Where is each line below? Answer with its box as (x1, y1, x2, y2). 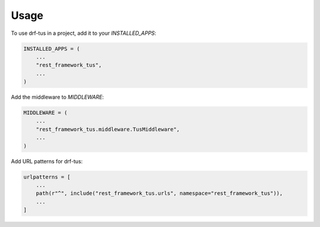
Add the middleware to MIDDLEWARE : (11, 93, 104, 100)
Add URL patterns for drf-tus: (11, 157, 83, 165)
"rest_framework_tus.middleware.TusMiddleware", (36, 126, 180, 132)
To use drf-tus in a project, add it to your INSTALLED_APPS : (11, 30, 156, 37)
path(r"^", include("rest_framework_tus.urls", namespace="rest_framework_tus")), (36, 190, 283, 197)
